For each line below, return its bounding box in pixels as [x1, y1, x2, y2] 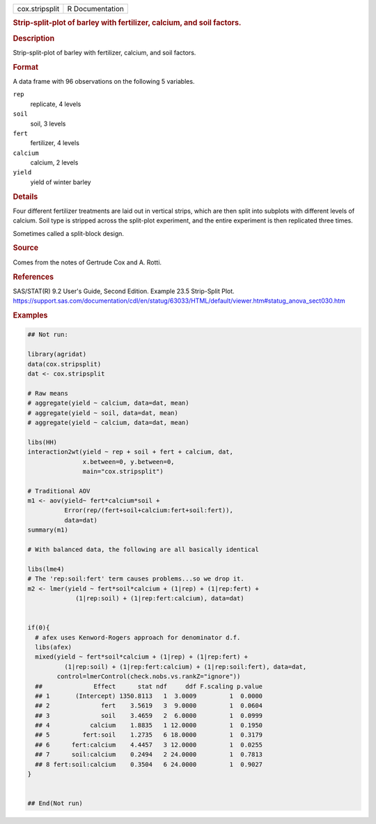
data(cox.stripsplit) [27, 360, 102, 368]
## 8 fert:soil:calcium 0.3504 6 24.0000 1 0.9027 [35, 761, 263, 768]
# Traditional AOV [27, 487, 91, 495]
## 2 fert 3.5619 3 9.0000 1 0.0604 [35, 702, 263, 710]
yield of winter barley [30, 178, 91, 186]
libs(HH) [27, 438, 58, 446]
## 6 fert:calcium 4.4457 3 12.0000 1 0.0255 [35, 740, 263, 749]
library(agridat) [27, 350, 87, 359]
